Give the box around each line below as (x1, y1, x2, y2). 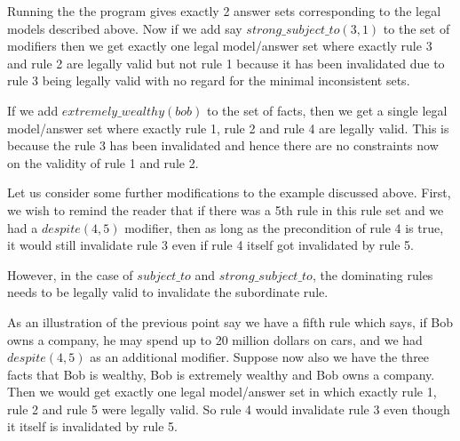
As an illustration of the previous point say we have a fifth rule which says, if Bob (7, 312, 454, 331)
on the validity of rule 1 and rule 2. (7, 153, 199, 172)
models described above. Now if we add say (7, 19, 242, 37)
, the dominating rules (312, 265, 433, 284)
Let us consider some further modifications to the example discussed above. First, (7, 183, 451, 202)
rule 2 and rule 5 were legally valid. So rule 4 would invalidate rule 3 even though (7, 399, 450, 418)
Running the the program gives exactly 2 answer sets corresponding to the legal (7, 2, 441, 20)
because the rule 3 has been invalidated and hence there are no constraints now (7, 136, 439, 155)
